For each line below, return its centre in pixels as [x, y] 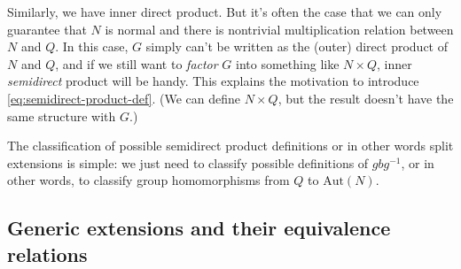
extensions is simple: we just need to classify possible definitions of [188, 162]
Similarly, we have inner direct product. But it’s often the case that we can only [225, 12]
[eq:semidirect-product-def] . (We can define [124, 98]
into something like [288, 63]
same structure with [62, 115]
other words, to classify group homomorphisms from [148, 180]
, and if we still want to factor [137, 63]
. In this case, [92, 46]
